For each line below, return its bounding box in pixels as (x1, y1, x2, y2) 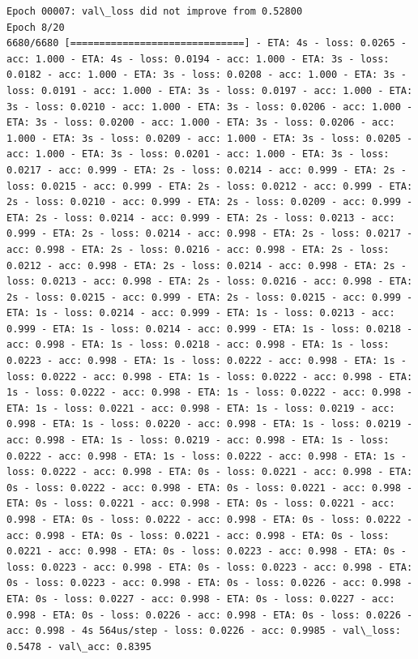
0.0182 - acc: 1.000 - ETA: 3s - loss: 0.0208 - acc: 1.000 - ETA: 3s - (6, 69, 407, 81)
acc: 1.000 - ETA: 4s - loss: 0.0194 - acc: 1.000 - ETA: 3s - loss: (6, 53, 390, 65)
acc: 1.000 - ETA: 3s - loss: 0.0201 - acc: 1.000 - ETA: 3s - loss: (6, 148, 390, 160)
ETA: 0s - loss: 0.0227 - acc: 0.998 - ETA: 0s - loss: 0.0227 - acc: (6, 593, 395, 605)
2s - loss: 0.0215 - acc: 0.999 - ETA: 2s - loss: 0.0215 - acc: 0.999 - (6, 291, 413, 303)
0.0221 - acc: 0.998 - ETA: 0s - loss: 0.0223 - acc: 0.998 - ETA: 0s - (6, 546, 407, 558)
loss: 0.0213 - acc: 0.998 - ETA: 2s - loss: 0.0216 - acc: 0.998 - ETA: (6, 276, 413, 288)
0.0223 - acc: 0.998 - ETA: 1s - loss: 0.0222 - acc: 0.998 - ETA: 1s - (6, 355, 407, 367)
